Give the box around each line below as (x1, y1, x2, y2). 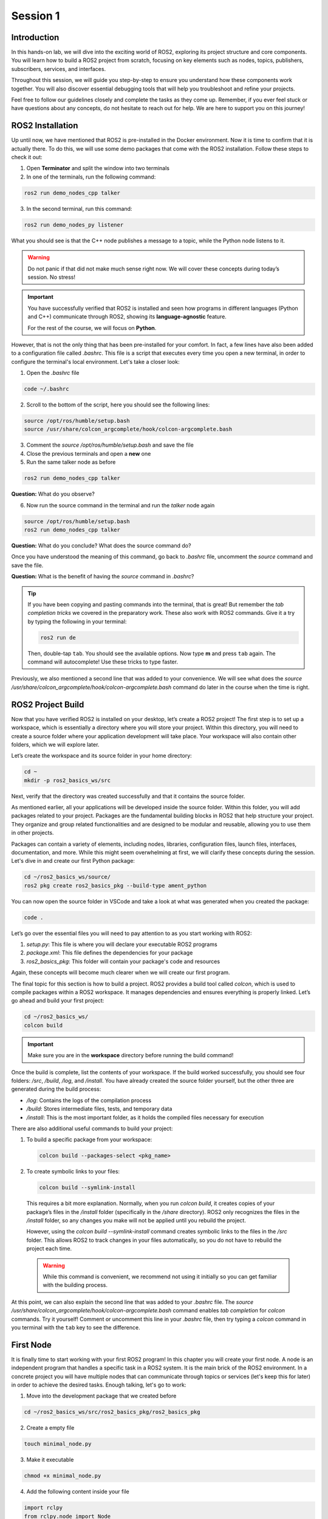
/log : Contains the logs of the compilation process (26, 1097, 152, 1104)
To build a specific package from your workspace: (26, 1136, 152, 1144)
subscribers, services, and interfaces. (11, 65, 106, 72)
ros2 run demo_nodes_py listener (24, 221, 124, 228)
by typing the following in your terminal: (27, 617, 127, 625)
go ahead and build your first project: (11, 997, 104, 1004)
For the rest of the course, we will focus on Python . (27, 324, 157, 331)
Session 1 (11, 9, 60, 22)
